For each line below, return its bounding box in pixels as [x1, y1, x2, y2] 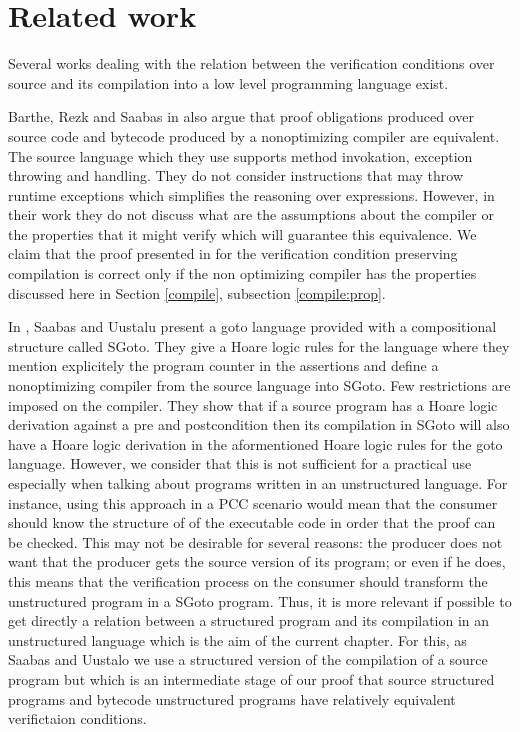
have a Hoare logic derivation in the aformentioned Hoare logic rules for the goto [8, 433, 503, 454]
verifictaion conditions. [8, 708, 147, 729]
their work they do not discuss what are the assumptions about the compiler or [8, 204, 494, 225]
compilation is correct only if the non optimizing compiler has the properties [8, 263, 477, 284]
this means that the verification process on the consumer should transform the [8, 570, 488, 591]
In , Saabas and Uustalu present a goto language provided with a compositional [8, 316, 497, 337]
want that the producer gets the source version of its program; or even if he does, [8, 551, 506, 572]
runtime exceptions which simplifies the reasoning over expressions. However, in [8, 184, 495, 205]
